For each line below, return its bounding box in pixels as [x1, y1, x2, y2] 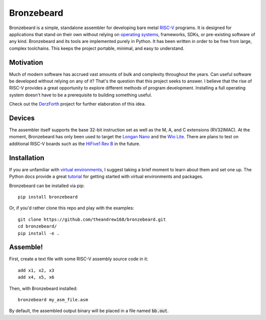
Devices [9, 114, 35, 122]
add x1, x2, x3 [18, 267, 55, 273]
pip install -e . [18, 230, 60, 236]
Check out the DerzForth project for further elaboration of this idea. [9, 101, 146, 107]
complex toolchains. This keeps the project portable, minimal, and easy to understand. [9, 45, 185, 51]
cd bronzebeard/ [18, 224, 57, 229]
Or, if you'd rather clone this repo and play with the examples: [9, 205, 134, 211]
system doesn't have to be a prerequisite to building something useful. [9, 92, 152, 98]
